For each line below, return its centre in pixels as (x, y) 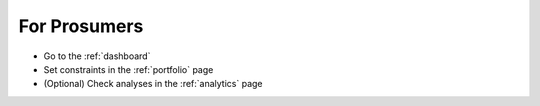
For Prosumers (81, 26)
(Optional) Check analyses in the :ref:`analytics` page (153, 84)
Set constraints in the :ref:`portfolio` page (128, 69)
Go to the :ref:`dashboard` (97, 56)
